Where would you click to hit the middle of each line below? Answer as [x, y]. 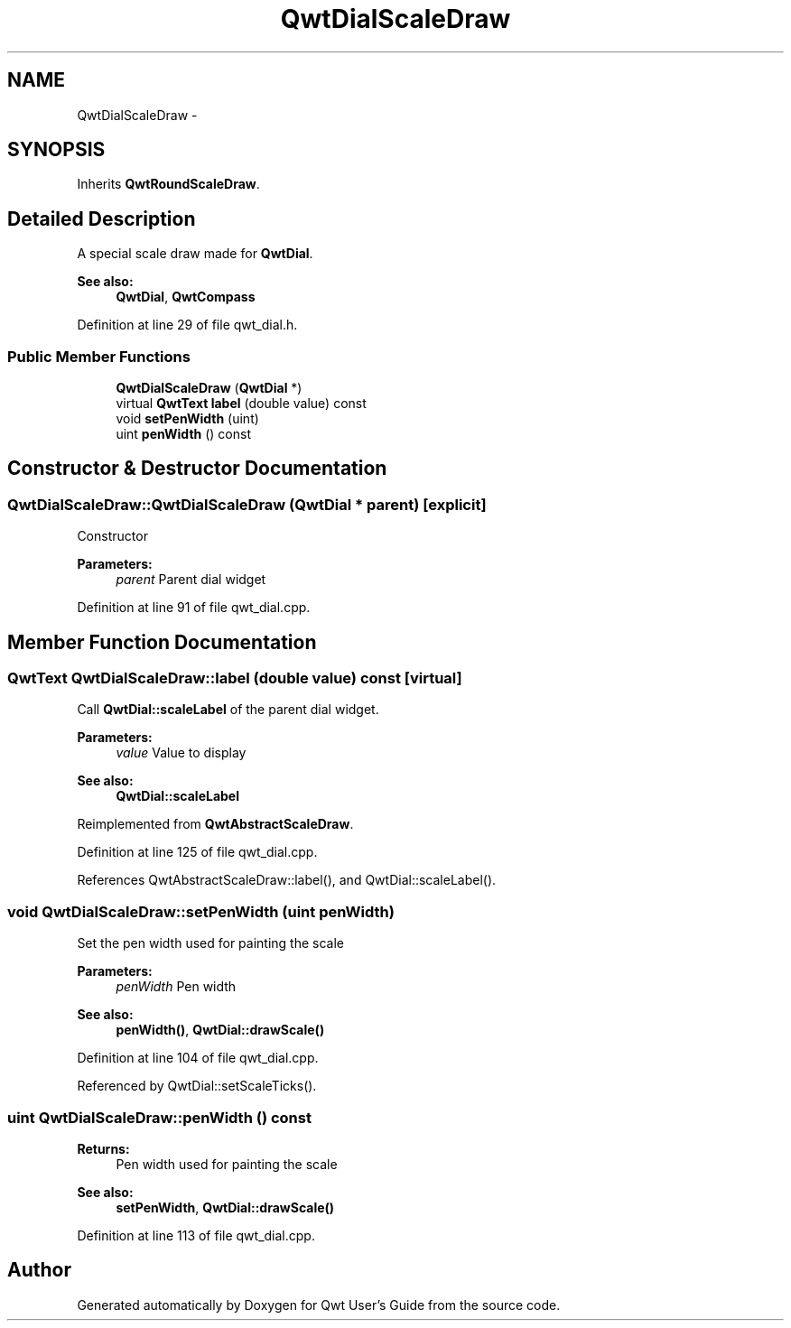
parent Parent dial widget [191, 580]
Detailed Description [102, 218]
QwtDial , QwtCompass [186, 297]
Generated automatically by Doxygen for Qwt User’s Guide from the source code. [319, 1305]
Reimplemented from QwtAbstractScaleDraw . [215, 824]
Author [39, 1270]
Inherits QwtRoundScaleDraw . [168, 184]
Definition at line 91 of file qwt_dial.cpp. [194, 608]
